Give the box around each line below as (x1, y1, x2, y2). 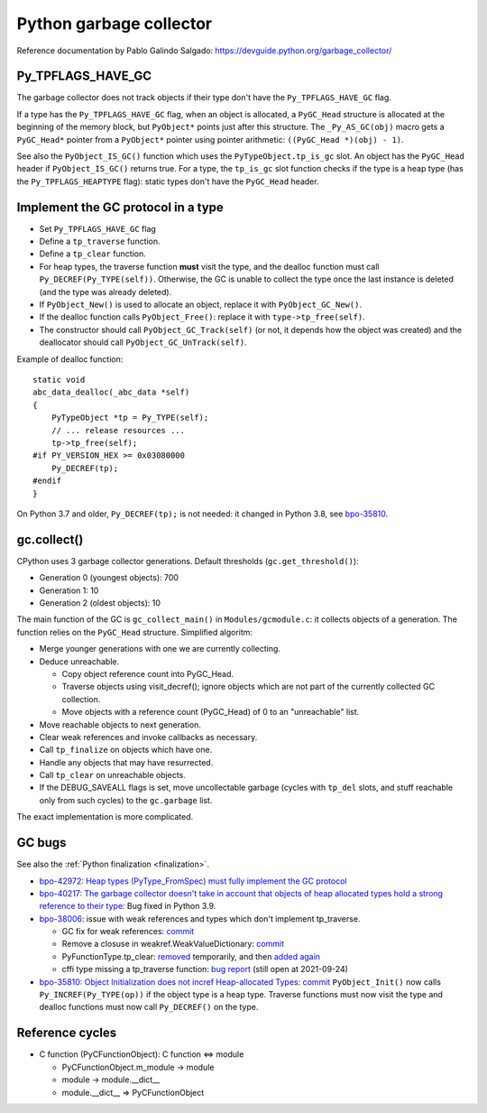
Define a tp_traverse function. (39, 236, 161, 247)
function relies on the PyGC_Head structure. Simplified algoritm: (16, 626, 253, 637)
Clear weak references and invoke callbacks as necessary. (39, 731, 258, 742)
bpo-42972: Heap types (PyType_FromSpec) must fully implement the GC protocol (39, 876, 347, 886)
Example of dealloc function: (16, 353, 124, 365)
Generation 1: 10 (39, 585, 99, 596)
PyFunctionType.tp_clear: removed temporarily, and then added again (61, 951, 320, 961)
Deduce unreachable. (39, 655, 120, 667)
